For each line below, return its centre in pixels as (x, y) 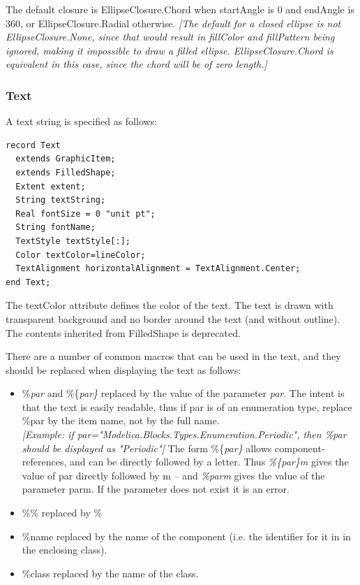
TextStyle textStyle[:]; (73, 241)
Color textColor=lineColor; (81, 255)
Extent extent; (51, 186)
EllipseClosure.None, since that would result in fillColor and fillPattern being (170, 37)
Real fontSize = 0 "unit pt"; (85, 214)
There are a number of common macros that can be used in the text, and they (173, 356)
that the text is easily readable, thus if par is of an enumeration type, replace (187, 406)
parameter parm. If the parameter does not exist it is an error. (156, 489)
